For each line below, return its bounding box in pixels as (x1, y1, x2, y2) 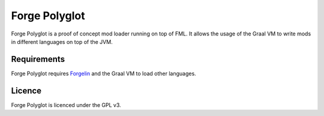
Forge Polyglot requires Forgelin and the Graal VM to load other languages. (11, 70, 196, 77)
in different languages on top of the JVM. (11, 38, 113, 45)
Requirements (11, 54, 65, 64)
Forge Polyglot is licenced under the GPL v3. (11, 101, 121, 108)
